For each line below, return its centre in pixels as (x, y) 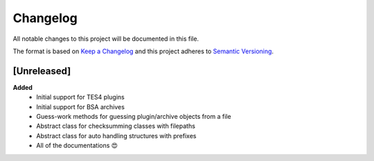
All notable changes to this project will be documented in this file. (106, 39)
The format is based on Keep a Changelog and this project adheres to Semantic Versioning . (143, 51)
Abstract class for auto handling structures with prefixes (116, 135)
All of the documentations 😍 (77, 146)
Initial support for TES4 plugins (80, 97)
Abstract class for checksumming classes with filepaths (116, 126)
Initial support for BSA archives (80, 106)
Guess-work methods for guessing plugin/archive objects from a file (134, 117)
